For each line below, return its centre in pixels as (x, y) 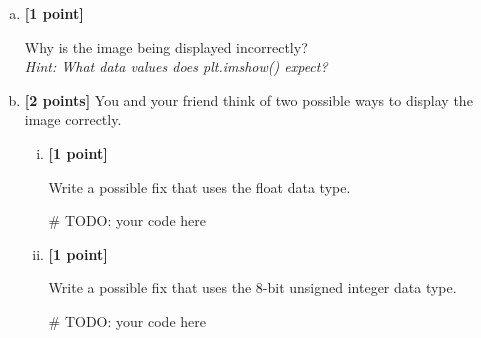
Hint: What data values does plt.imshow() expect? (176, 66)
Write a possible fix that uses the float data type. (199, 186)
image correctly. (73, 119)
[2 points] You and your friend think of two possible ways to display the (248, 99)
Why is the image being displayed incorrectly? (166, 46)
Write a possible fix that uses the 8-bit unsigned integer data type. (252, 287)
